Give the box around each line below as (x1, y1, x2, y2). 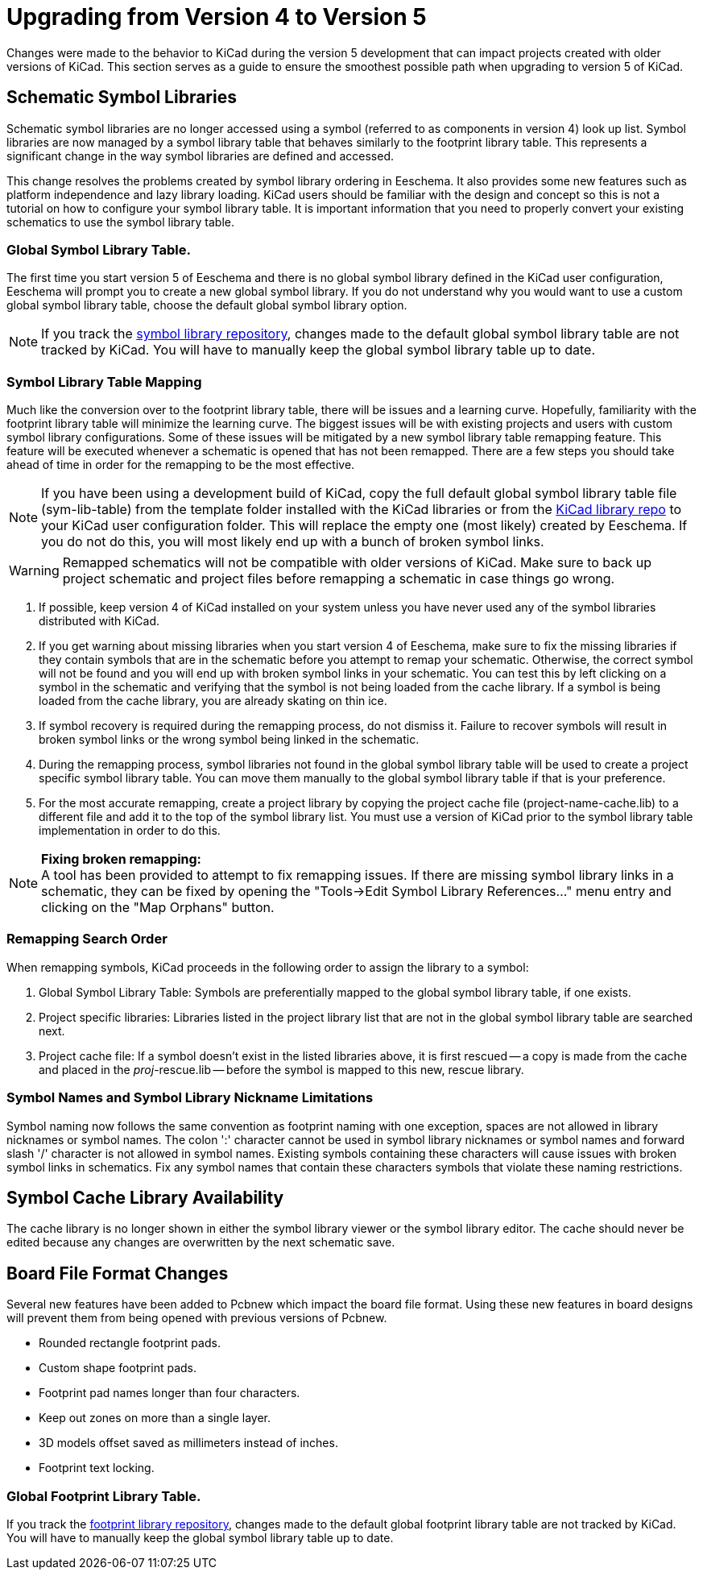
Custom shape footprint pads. (39, 1361, 196, 1375)
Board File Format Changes (6, 1263, 229, 1284)
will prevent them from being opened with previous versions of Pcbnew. (6, 1311, 387, 1325)
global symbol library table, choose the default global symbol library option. (6, 298, 407, 313)
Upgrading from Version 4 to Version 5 (6, 3, 427, 31)
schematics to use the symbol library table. (6, 214, 235, 229)
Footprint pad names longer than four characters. (39, 1386, 300, 1400)
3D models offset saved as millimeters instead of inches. (39, 1436, 338, 1450)
